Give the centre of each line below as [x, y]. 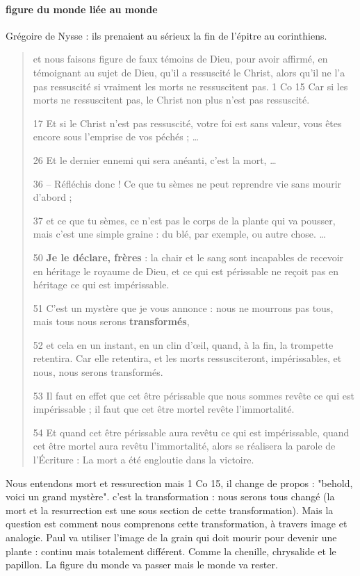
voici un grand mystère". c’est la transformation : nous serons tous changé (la [170, 496]
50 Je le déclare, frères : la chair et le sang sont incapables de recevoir [188, 257]
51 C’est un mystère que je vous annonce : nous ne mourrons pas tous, [183, 307]
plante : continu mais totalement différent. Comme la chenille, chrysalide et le [171, 551]
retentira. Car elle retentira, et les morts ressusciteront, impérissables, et [187, 358]
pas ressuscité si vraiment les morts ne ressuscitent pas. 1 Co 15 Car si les [190, 86]
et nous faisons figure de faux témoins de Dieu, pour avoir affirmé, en [180, 59]
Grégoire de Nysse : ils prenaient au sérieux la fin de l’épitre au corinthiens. [166, 35]
